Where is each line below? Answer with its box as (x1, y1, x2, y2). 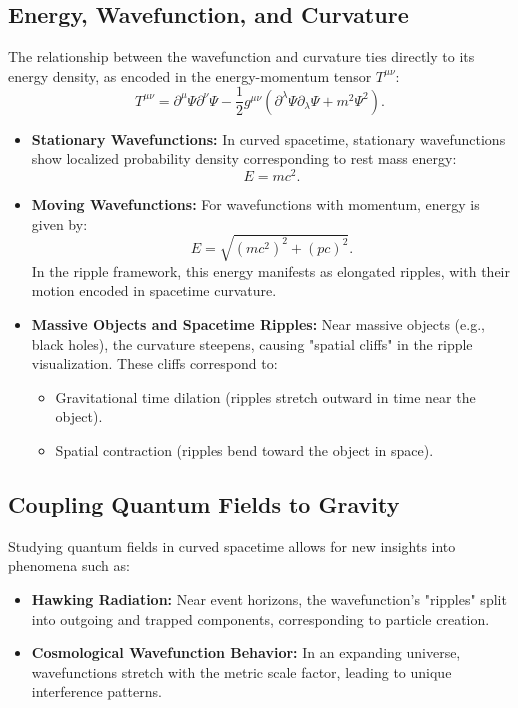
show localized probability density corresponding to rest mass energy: (31, 148, 457, 169)
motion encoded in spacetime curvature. (31, 280, 277, 301)
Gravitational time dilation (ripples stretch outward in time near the (55, 386, 476, 407)
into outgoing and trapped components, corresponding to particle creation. (31, 608, 490, 629)
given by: (31, 213, 88, 234)
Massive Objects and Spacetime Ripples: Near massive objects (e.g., (31, 314, 485, 335)
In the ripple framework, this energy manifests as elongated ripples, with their (31, 260, 510, 281)
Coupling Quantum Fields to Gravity (8, 489, 400, 519)
